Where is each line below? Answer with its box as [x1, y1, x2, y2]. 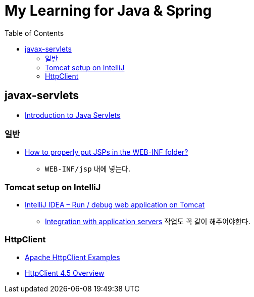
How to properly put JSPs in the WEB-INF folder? [25, 148, 188, 157]
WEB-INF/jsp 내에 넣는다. [45, 164, 131, 174]
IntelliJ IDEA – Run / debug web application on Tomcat [25, 200, 205, 209]
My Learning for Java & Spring [5, 2, 212, 19]
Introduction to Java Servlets [25, 110, 121, 119]
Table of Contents [5, 28, 64, 37]
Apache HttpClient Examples [25, 252, 120, 262]
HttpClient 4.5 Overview [25, 268, 105, 277]
